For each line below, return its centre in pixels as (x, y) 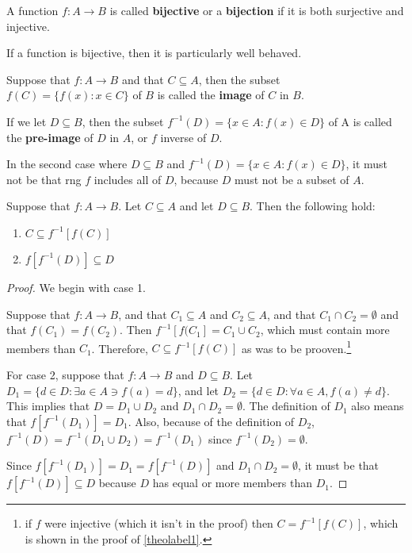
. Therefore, (120, 348)
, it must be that (339, 465)
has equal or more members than (233, 483)
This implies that (48, 406)
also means (378, 406)
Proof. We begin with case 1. (76, 287)
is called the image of (211, 95)
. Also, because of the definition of (211, 421)
